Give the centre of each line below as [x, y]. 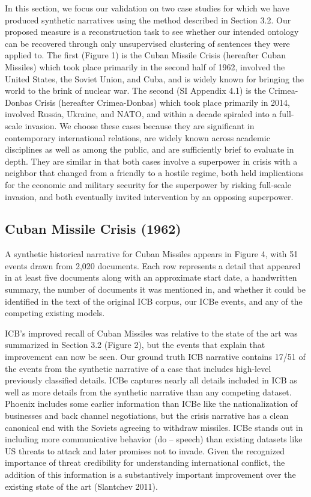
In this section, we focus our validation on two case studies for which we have [147, 8]
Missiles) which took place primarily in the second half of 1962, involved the [145, 66]
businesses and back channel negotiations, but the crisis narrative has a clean [147, 416]
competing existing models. [55, 313]
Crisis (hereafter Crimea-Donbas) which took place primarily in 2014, [162, 102]
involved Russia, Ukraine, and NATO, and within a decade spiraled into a [141, 114]
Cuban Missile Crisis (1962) [93, 229]
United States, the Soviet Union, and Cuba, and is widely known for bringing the [155, 78]
